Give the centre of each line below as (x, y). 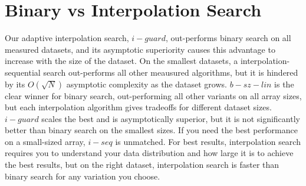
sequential (23, 72)
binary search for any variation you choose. (83, 176)
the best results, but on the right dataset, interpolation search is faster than (142, 165)
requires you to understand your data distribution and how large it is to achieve (149, 153)
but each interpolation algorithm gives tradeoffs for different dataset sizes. (138, 107)
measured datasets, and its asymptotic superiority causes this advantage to (140, 49)
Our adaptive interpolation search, (67, 38)
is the (284, 84)
